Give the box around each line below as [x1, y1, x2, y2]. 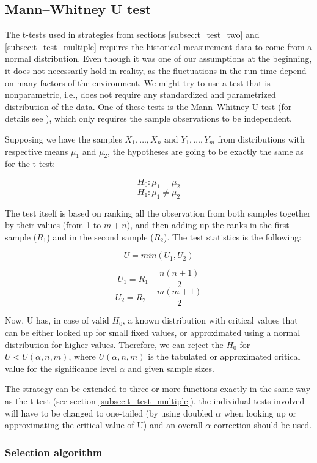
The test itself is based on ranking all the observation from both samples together [5, 206, 311, 219]
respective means [5, 144, 68, 157]
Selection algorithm [5, 444, 103, 459]
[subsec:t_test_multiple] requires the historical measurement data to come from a [5, 40, 312, 53]
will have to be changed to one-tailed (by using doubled [5, 406, 213, 419]
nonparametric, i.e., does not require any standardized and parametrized [5, 88, 276, 101]
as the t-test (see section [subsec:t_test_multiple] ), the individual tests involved [5, 394, 305, 407]
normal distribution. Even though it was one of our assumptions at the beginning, [5, 52, 312, 65]
